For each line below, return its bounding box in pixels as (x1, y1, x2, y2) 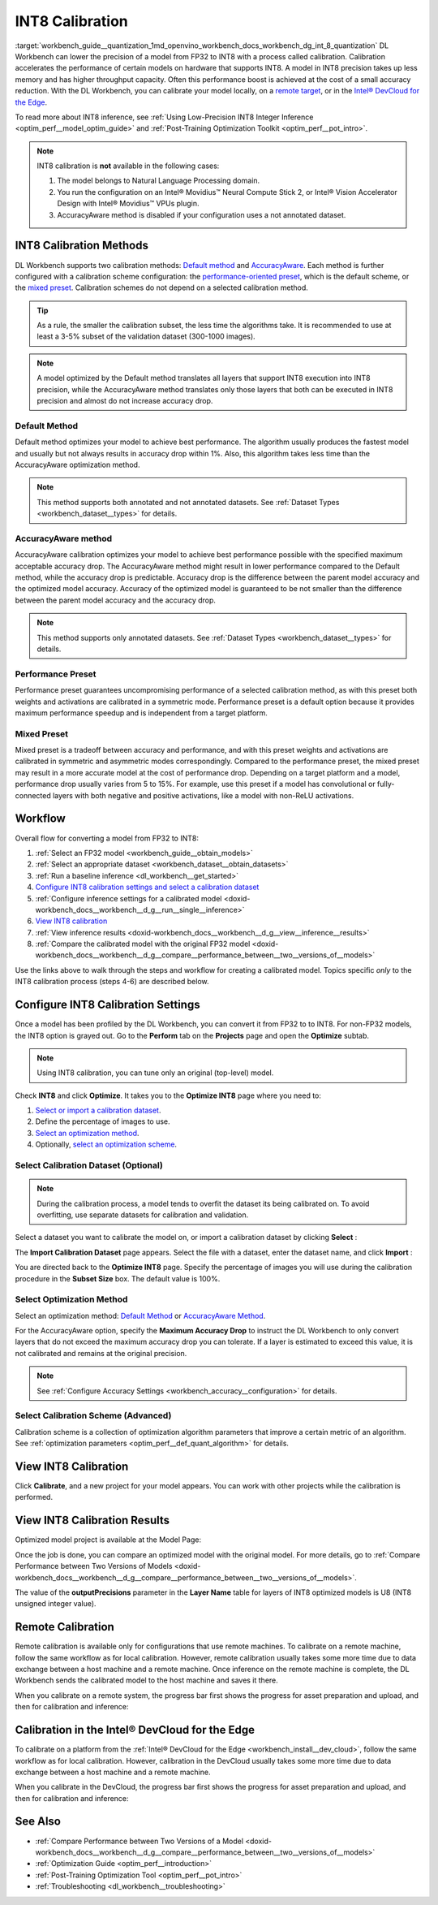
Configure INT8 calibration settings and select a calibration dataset (35, 882, 260, 892)
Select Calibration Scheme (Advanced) (15, 1410, 172, 1421)
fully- (377, 780, 395, 789)
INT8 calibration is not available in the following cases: (36, 161, 220, 171)
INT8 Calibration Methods (15, 239, 149, 253)
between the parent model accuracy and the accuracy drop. (15, 595, 217, 605)
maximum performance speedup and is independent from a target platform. (15, 707, 268, 718)
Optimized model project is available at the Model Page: (15, 1535, 202, 1544)
